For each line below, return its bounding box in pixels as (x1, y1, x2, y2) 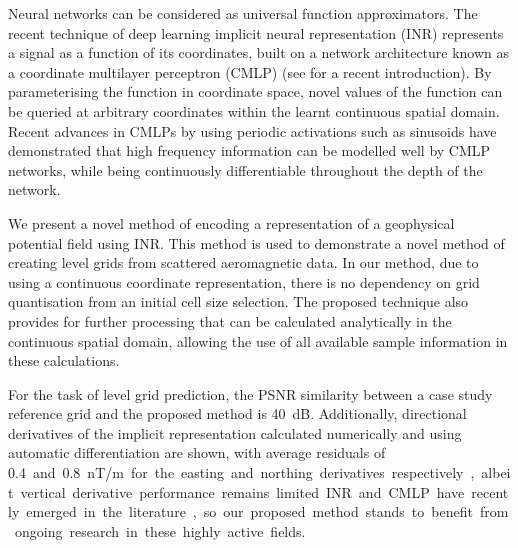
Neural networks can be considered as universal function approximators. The (8, 3, 478, 23)
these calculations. (8, 350, 120, 371)
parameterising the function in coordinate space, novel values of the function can (8, 81, 503, 102)
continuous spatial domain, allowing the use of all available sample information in (8, 330, 508, 351)
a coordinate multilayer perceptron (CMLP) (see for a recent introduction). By (8, 61, 492, 82)
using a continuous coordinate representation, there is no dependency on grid (8, 271, 480, 292)
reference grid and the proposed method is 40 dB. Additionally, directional (8, 403, 467, 424)
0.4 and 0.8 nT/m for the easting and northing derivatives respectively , (8, 462, 475, 483)
